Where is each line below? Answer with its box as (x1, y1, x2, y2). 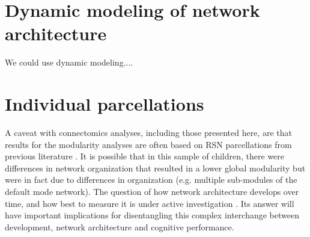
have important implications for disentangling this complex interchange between (5, 209, 299, 221)
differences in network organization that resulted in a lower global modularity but (5, 161, 306, 174)
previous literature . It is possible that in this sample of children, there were (5, 150, 285, 162)
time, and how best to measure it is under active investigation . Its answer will (5, 197, 294, 209)
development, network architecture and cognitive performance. (5, 220, 234, 233)
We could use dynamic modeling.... (5, 56, 133, 69)
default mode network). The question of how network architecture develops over (5, 185, 299, 197)
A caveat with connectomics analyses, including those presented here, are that (5, 126, 293, 139)
